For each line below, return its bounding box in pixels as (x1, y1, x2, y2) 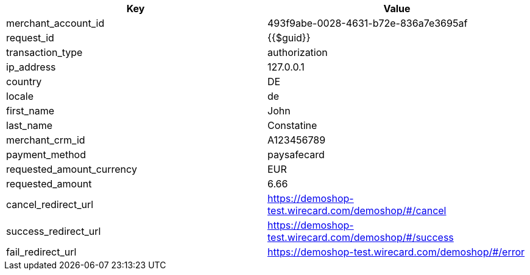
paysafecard (267, 148, 325, 161)
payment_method (6, 148, 86, 161)
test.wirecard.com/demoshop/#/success (267, 231, 454, 243)
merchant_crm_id (6, 134, 85, 146)
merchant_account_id (6, 17, 105, 29)
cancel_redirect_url (6, 198, 94, 211)
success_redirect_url (6, 225, 101, 237)
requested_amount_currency (6, 163, 137, 175)
